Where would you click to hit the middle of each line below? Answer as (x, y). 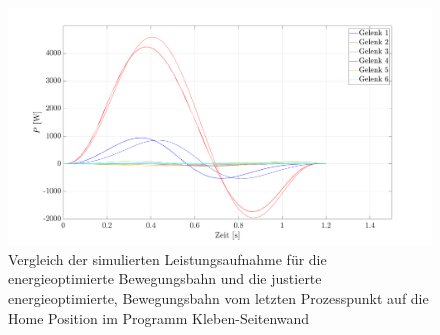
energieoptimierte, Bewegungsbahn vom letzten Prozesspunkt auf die (218, 298)
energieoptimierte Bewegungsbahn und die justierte (165, 278)
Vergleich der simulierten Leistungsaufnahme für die (167, 258)
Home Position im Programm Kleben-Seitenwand (159, 317)
